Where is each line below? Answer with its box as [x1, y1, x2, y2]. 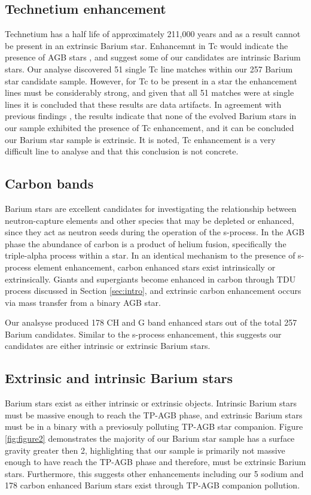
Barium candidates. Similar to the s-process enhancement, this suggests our [5, 327, 282, 340]
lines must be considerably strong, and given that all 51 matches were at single [5, 86, 294, 99]
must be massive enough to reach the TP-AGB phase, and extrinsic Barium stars [5, 408, 303, 421]
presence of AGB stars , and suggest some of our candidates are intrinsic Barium [5, 51, 301, 63]
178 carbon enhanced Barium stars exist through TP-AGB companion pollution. [5, 479, 300, 491]
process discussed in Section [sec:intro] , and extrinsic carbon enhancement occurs [5, 284, 301, 297]
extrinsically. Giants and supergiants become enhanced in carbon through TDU [5, 272, 296, 285]
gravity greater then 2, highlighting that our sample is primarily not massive [5, 444, 285, 456]
